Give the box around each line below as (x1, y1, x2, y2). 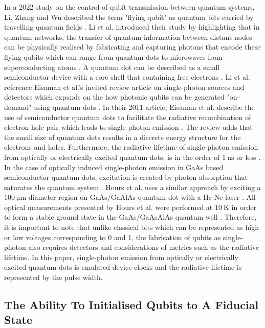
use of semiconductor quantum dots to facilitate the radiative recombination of (4, 111, 251, 122)
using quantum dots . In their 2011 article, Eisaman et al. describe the (34, 101, 255, 112)
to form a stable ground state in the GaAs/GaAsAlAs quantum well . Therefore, (4, 212, 257, 222)
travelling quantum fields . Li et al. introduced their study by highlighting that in (4, 21, 260, 32)
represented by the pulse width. (4, 272, 103, 283)
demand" (4, 101, 32, 112)
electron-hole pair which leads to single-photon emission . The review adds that (4, 122, 253, 132)
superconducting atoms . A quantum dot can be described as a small (4, 61, 220, 72)
